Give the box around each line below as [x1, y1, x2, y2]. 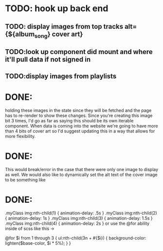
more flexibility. [5, 134, 36, 139]
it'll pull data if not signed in [5, 56, 91, 64]
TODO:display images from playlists [5, 72, 117, 80]
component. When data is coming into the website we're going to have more [5, 123, 158, 129]
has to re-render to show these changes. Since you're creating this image [5, 113, 153, 118]
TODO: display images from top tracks [5, 22, 123, 31]
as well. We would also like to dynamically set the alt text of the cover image [5, 172, 158, 178]
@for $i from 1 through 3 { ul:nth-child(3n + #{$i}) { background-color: [5, 235, 146, 241]
